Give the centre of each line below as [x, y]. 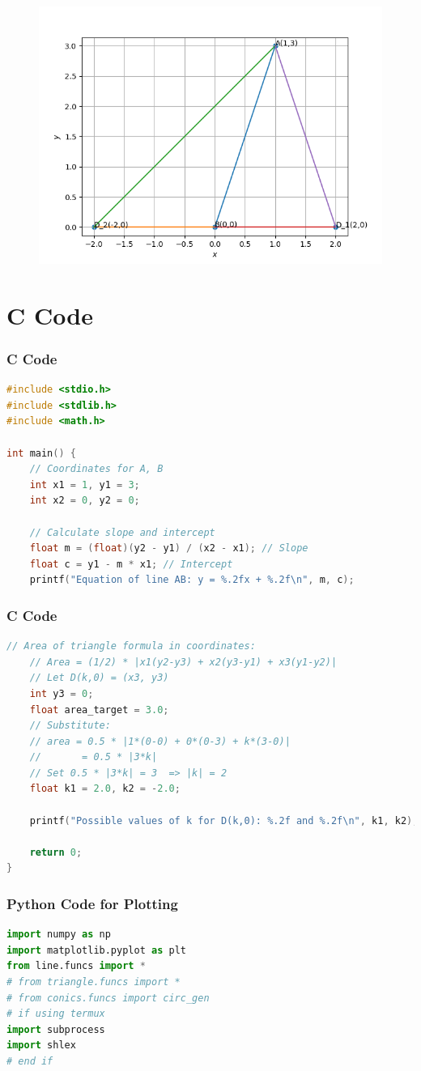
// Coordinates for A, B [96, 469]
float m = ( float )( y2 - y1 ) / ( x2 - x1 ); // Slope [169, 548]
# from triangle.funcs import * [94, 982]
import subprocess [56, 1029]
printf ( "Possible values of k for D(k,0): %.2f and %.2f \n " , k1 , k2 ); [224, 820]
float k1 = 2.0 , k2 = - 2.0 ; [105, 789]
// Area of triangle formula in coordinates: [131, 646]
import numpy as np [59, 935]
